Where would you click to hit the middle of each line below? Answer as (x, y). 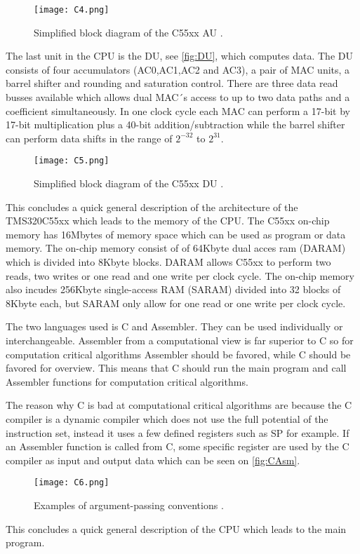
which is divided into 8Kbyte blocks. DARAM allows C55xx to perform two (168, 262)
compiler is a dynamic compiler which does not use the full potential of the (167, 418)
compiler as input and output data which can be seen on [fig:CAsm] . (153, 460)
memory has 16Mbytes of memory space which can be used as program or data (176, 234)
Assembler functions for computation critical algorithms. (127, 381)
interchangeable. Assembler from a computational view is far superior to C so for (180, 340)
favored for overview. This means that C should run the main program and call (176, 368)
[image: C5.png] (72, 161)
